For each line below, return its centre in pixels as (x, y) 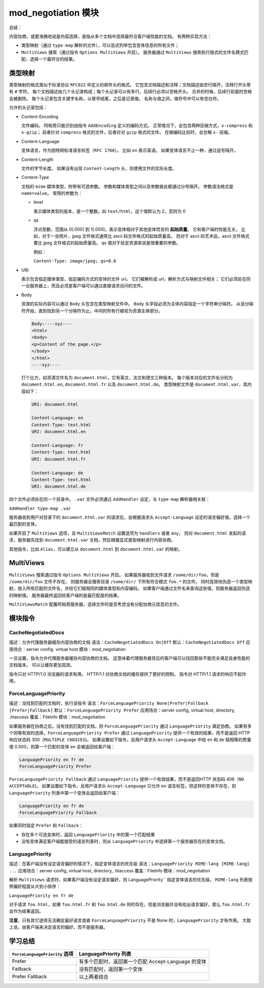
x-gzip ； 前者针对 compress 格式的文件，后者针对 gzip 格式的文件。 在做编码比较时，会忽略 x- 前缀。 (127, 132)
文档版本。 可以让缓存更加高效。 (42, 665)
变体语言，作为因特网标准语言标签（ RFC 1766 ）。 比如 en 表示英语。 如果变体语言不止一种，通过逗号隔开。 (130, 150)
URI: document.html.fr (59, 459)
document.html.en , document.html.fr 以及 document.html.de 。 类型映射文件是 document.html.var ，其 (134, 384)
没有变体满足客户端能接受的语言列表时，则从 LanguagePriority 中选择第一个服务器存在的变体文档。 (124, 841)
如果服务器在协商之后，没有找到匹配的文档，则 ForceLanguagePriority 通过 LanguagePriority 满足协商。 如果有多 (130, 726)
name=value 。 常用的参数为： (52, 193)
